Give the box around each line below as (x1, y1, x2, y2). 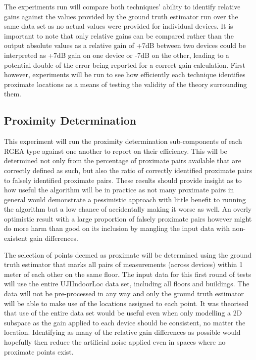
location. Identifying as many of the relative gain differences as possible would (4, 327, 241, 337)
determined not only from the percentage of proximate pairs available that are (4, 155, 242, 166)
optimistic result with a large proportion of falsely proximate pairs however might (4, 213, 252, 224)
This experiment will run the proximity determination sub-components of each (4, 136, 242, 146)
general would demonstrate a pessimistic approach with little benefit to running (4, 194, 246, 204)
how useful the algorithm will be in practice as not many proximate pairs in (4, 184, 234, 195)
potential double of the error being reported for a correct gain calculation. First (4, 59, 246, 70)
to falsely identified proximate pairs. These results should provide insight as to (4, 175, 242, 185)
